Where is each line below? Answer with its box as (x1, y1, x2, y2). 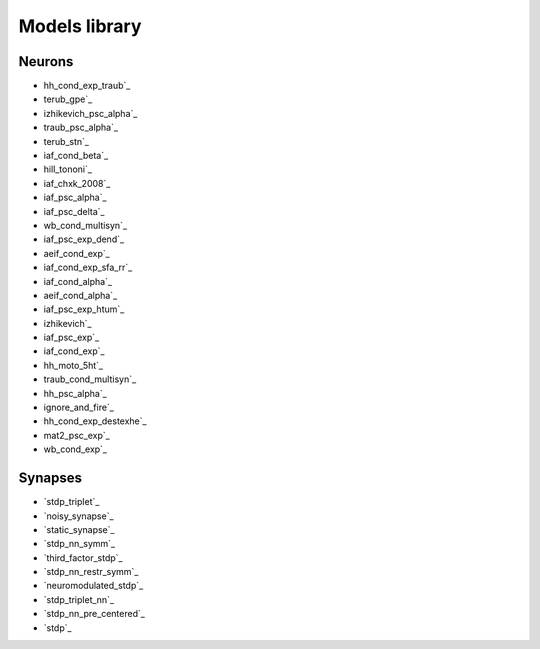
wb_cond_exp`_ (43, 443, 108, 455)
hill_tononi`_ (43, 163, 92, 175)
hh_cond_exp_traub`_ (43, 80, 131, 92)
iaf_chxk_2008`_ (43, 177, 111, 189)
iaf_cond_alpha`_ (43, 275, 113, 287)
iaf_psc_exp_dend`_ (43, 233, 125, 245)
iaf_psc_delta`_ (43, 205, 105, 217)
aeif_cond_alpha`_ (43, 289, 118, 301)
